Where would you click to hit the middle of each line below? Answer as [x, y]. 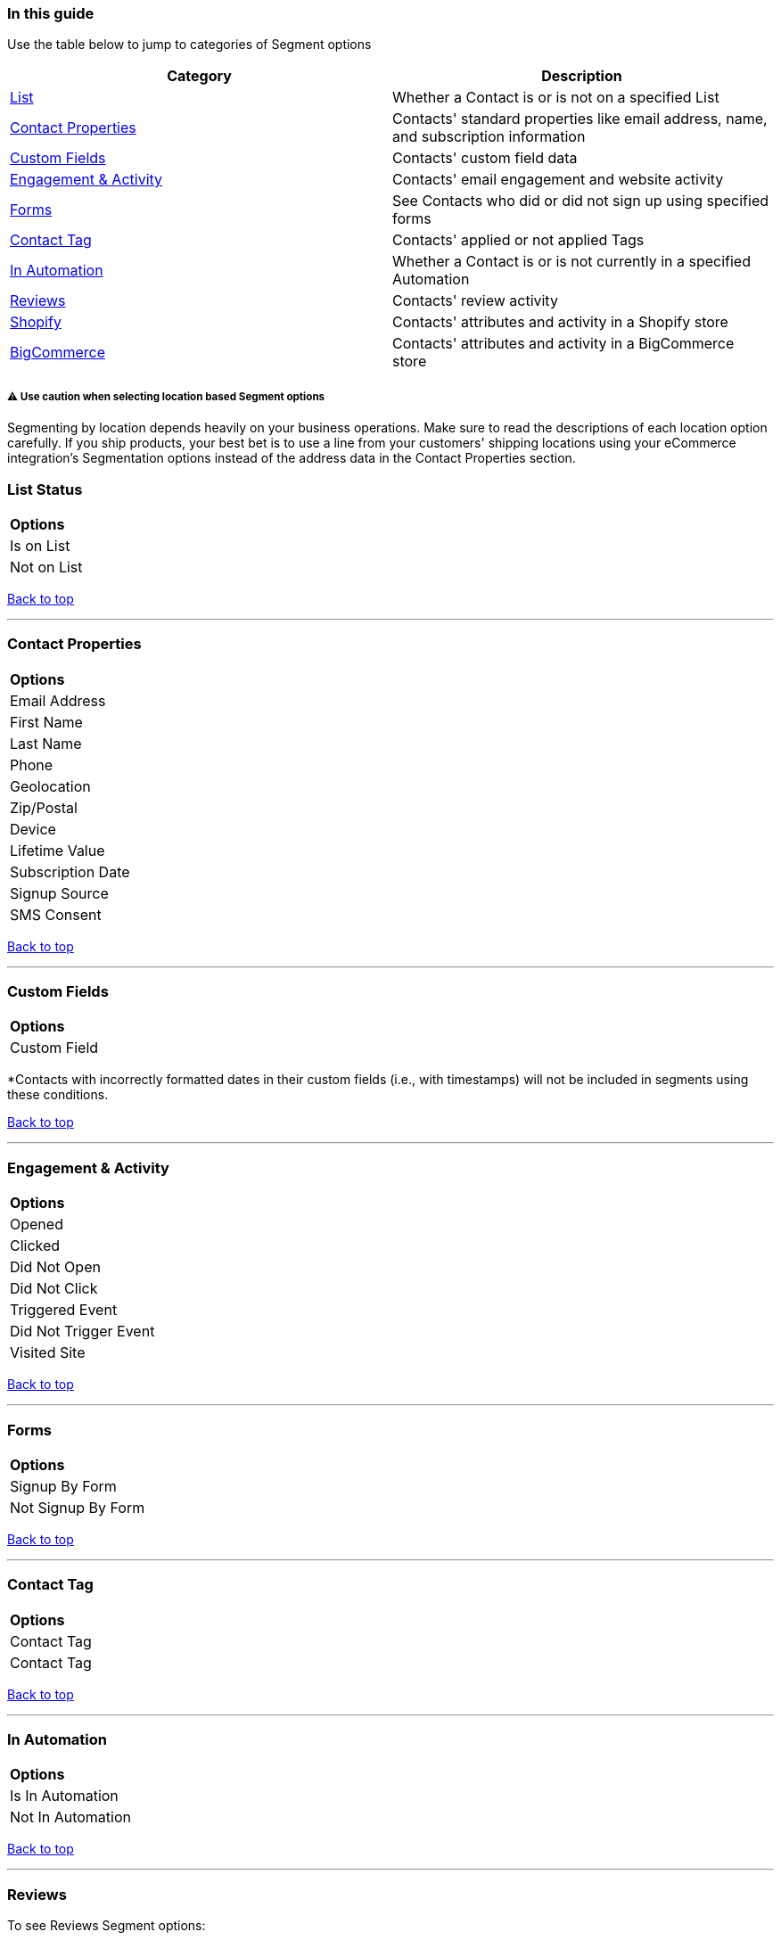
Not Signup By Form [78, 1507]
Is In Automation [64, 1796]
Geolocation [50, 786]
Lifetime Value [58, 850]
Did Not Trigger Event [82, 1332]
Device [33, 829]
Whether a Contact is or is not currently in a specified [571, 262]
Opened [37, 1225]
